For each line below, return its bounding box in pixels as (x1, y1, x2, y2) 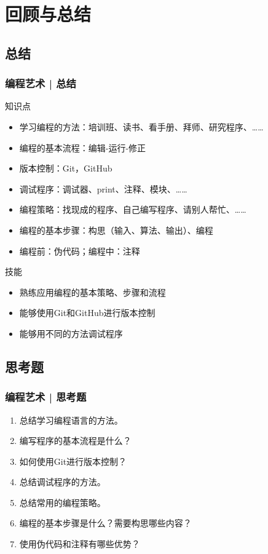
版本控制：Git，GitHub (19, 162, 112, 175)
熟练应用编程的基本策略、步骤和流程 (19, 285, 166, 298)
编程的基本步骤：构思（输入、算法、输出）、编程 (19, 223, 213, 236)
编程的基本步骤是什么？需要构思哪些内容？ (19, 516, 192, 529)
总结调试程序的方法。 (19, 475, 106, 488)
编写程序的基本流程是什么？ (19, 434, 132, 447)
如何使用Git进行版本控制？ (19, 454, 127, 467)
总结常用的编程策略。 (19, 496, 106, 508)
